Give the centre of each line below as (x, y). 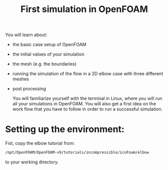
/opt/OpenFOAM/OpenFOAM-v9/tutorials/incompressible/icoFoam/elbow (77, 152)
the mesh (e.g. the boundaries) (44, 64)
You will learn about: (26, 35)
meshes (21, 79)
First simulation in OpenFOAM (84, 9)
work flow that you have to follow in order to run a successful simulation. (88, 109)
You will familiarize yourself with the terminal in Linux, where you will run (88, 98)
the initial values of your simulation (48, 54)
